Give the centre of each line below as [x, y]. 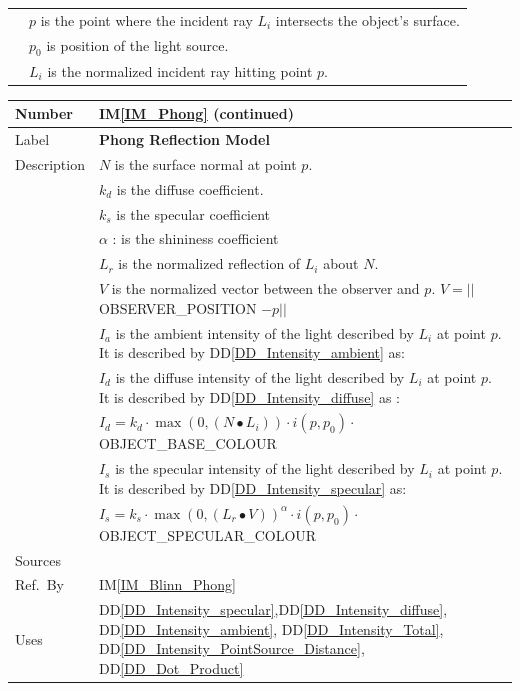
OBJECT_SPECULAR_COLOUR [207, 534]
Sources [38, 559]
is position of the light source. [137, 44]
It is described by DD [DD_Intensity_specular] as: [252, 487]
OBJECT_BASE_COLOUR [187, 443]
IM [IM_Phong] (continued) [196, 113]
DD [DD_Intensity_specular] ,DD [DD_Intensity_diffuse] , [273, 609]
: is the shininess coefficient [195, 238]
